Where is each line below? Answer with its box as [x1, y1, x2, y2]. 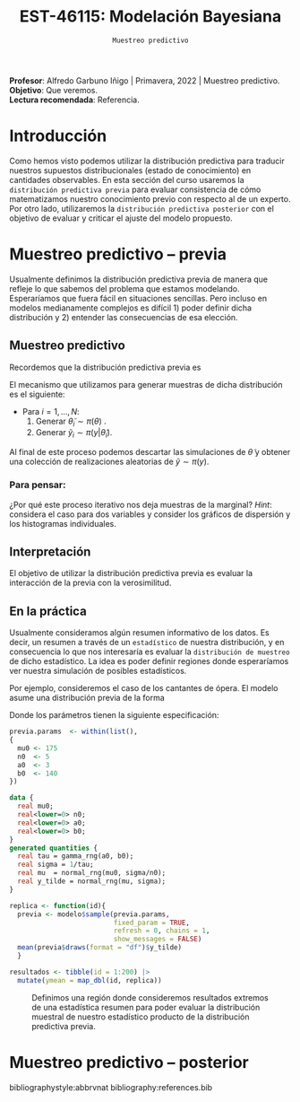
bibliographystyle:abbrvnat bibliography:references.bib [9, 1081, 213, 1092]
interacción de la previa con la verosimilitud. [9, 577, 172, 589]
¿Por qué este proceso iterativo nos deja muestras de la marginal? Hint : [9, 499, 272, 510]
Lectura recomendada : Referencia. [9, 94, 141, 105]
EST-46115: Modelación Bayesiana [19, 6, 282, 27]
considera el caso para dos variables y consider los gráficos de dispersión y [9, 509, 291, 520]
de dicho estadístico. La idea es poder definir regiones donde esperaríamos [9, 656, 289, 667]
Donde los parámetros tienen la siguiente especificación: [9, 710, 219, 721]
